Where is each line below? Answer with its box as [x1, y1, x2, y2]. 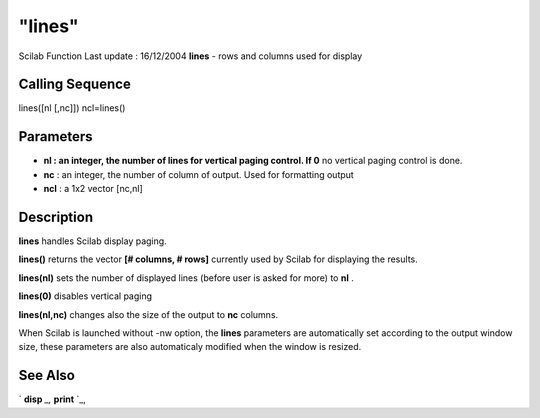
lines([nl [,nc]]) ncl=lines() [18, 102, 126, 114]
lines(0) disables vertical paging [18, 290, 153, 302]
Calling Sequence [18, 76, 132, 93]
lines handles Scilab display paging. [18, 235, 167, 247]
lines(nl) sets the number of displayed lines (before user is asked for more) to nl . [18, 271, 354, 284]
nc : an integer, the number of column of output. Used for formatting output [43, 168, 354, 180]
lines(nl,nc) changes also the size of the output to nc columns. [18, 308, 279, 320]
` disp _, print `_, [18, 393, 87, 405]
